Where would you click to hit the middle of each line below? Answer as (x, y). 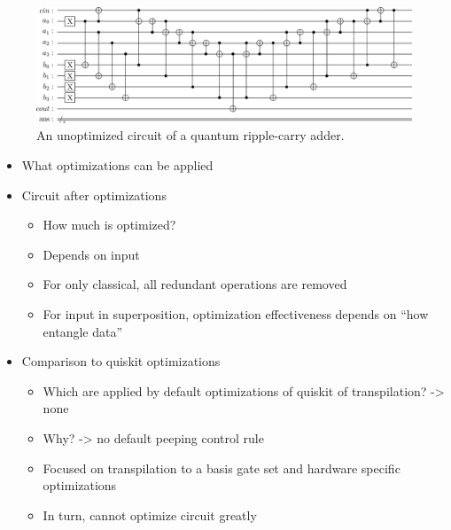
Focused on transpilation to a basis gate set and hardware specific (222, 468)
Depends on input (91, 254)
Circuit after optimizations (94, 195)
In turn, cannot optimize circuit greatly (150, 514)
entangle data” (83, 331)
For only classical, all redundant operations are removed (195, 284)
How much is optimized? (109, 225)
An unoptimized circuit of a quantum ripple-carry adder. (191, 135)
